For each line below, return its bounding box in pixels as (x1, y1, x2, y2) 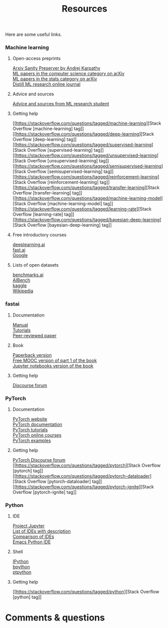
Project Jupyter (12, 523, 45, 529)
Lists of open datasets (12, 262, 59, 268)
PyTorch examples (12, 437, 51, 444)
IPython (12, 558, 29, 564)
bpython (12, 564, 30, 570)
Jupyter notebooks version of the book (12, 362, 94, 368)
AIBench (12, 277, 31, 283)
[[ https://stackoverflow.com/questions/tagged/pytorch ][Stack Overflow (12, 462, 161, 469)
